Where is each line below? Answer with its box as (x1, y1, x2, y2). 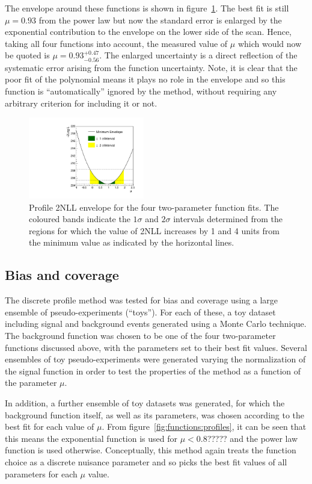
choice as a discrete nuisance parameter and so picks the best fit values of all (5, 455, 287, 468)
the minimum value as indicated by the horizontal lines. (29, 236, 234, 249)
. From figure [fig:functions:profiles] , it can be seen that (102, 420, 307, 433)
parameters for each (5, 467, 78, 480)
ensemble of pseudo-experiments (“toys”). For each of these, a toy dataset (5, 305, 276, 318)
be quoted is (5, 49, 50, 61)
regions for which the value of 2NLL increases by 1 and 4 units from (29, 224, 280, 237)
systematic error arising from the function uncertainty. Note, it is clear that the (5, 61, 298, 73)
